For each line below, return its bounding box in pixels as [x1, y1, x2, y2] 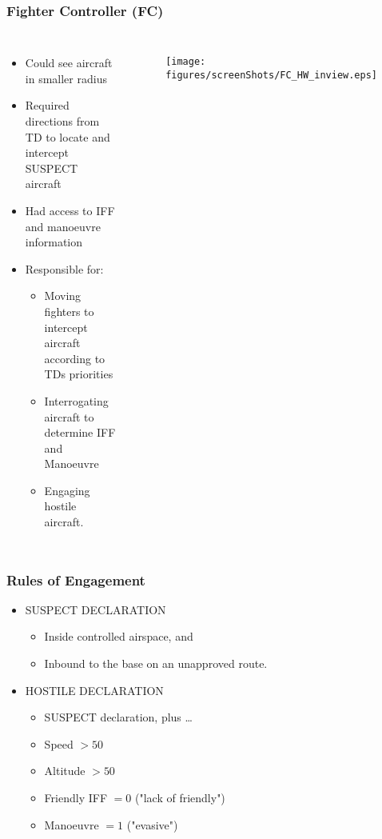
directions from [25, 113, 100, 129]
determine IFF [44, 424, 116, 441]
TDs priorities [44, 366, 113, 382]
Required [25, 97, 70, 114]
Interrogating [44, 392, 109, 409]
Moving [44, 287, 82, 304]
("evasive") [126, 816, 178, 833]
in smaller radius [25, 70, 107, 86]
